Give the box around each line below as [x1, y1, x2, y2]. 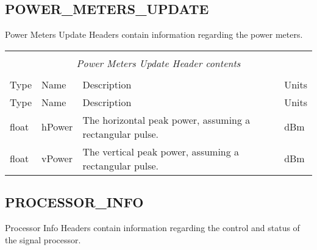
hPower [41, 120, 73, 134]
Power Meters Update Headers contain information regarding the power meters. [5, 28, 303, 41]
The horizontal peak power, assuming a [82, 112, 251, 127]
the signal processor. [5, 233, 81, 246]
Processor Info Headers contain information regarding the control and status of [5, 221, 300, 234]
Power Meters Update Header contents [76, 55, 241, 70]
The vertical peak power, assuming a [82, 144, 240, 159]
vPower [41, 151, 73, 166]
